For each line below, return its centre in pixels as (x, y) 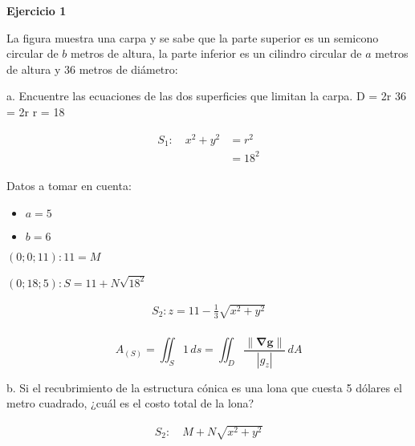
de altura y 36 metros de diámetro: (92, 69)
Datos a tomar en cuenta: (69, 186)
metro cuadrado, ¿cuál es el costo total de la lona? (130, 403)
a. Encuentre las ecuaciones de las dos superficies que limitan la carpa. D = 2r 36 (206, 96)
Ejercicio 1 (37, 10)
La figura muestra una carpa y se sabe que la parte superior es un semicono (193, 37)
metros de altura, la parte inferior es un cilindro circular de (216, 53)
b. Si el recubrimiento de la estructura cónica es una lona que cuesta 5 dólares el (204, 387)
